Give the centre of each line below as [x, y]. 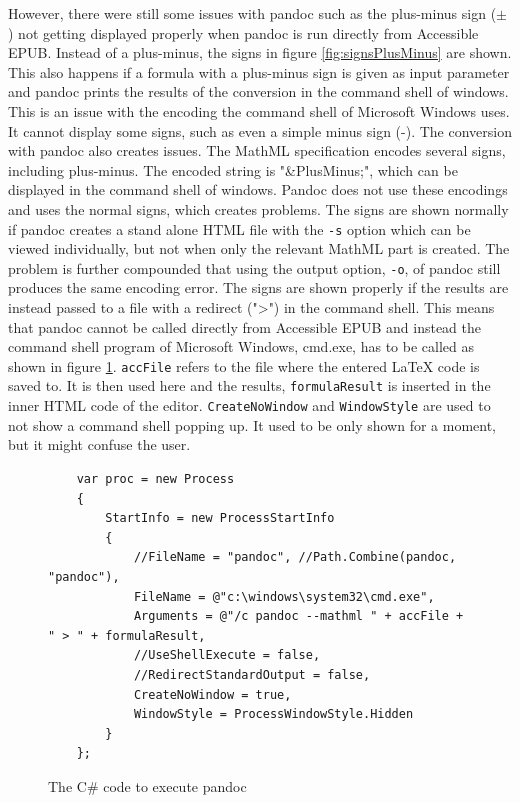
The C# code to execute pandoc [147, 785]
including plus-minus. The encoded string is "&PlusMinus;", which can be [233, 169]
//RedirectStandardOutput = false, [252, 674]
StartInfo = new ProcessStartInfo [220, 518]
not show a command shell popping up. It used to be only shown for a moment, [252, 424]
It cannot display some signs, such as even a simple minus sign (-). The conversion [260, 130]
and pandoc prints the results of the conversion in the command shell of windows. [258, 91]
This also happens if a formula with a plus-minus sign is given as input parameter [259, 71]
